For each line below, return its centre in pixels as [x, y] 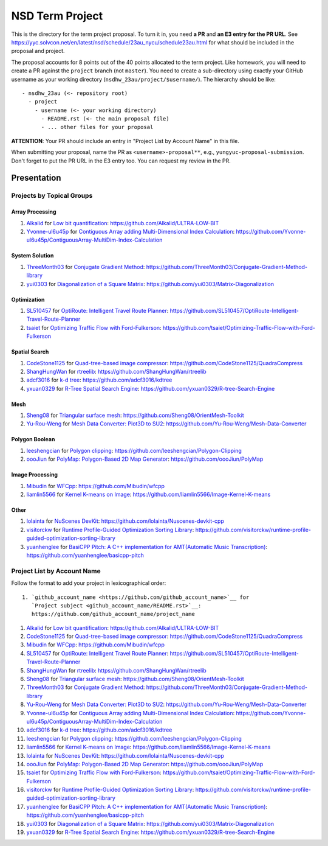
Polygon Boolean [33, 439]
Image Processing [34, 475]
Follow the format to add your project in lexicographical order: [89, 583]
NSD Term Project [57, 16]
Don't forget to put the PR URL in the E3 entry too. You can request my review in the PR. [121, 161]
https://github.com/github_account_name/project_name [113, 614]
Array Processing [34, 212]
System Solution [32, 256]
